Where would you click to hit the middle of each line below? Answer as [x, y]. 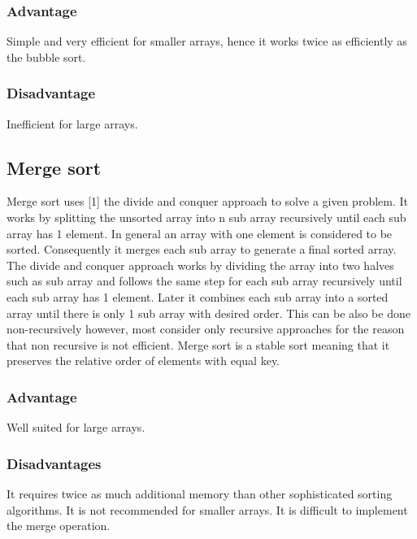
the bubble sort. [46, 57]
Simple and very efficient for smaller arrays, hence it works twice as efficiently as [207, 41]
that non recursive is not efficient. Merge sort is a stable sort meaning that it [198, 344]
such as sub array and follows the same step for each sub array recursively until [204, 281]
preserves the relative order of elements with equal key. [143, 361]
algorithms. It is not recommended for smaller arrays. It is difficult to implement [207, 509]
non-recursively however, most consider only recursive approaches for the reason [206, 329]
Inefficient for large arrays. [72, 123]
